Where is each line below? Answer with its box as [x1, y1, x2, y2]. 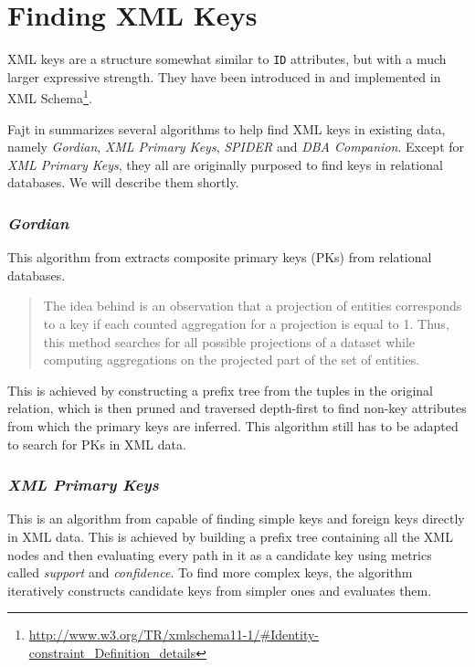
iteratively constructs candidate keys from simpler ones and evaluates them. [7, 580, 432, 599]
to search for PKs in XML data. [7, 434, 186, 453]
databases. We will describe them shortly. [7, 173, 239, 192]
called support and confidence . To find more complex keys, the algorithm [7, 563, 413, 582]
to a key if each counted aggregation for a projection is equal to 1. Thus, [43, 314, 449, 333]
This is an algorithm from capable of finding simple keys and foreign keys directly [7, 509, 465, 528]
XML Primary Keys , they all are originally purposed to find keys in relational [7, 154, 443, 174]
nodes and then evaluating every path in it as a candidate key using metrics [7, 545, 432, 564]
